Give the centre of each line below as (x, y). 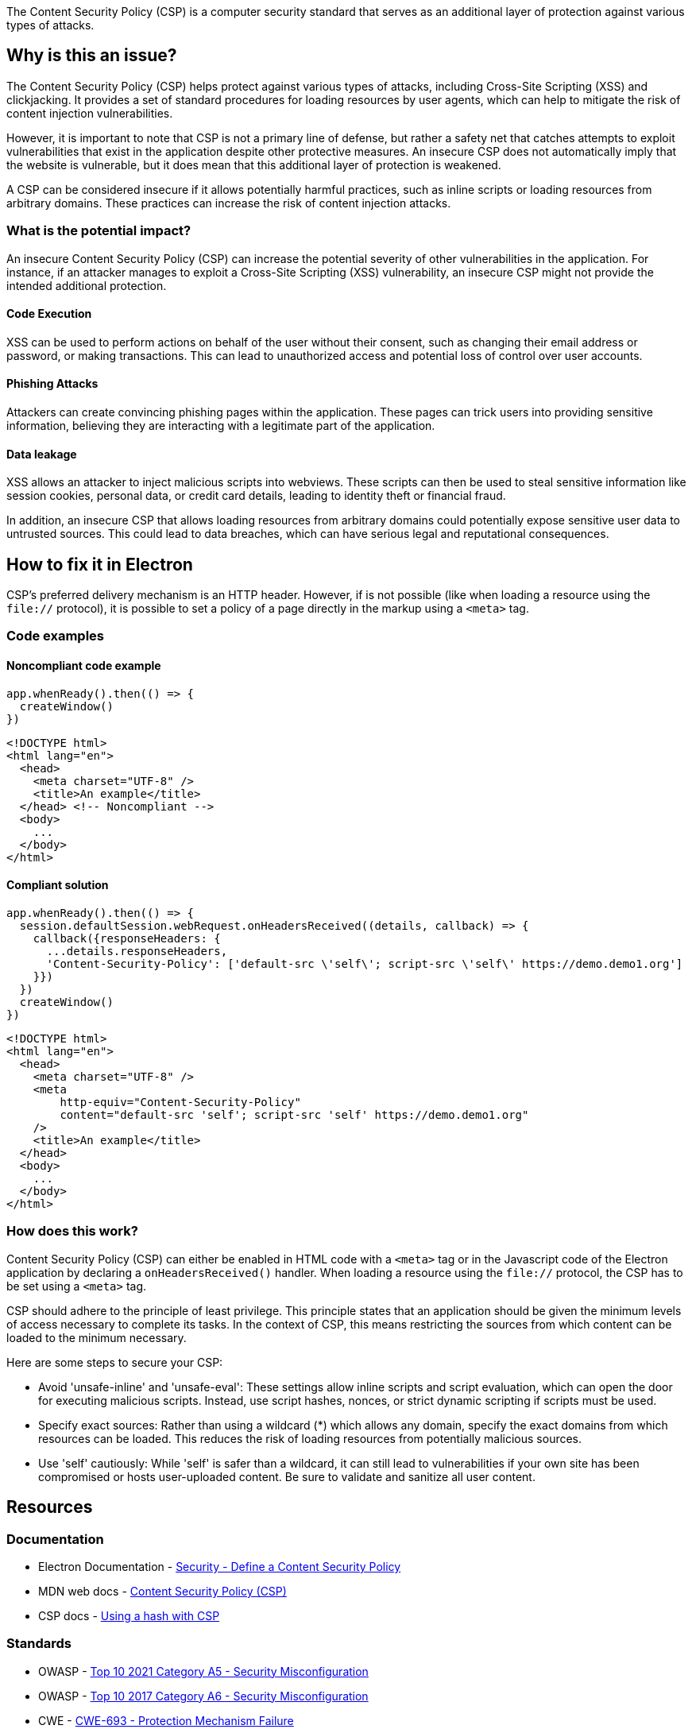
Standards (39, 1644)
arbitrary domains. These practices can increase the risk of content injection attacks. (229, 203)
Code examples (56, 636)
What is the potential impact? (99, 231)
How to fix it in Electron (100, 564)
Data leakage (42, 454)
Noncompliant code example (84, 666)
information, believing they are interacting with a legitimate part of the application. (221, 426)
